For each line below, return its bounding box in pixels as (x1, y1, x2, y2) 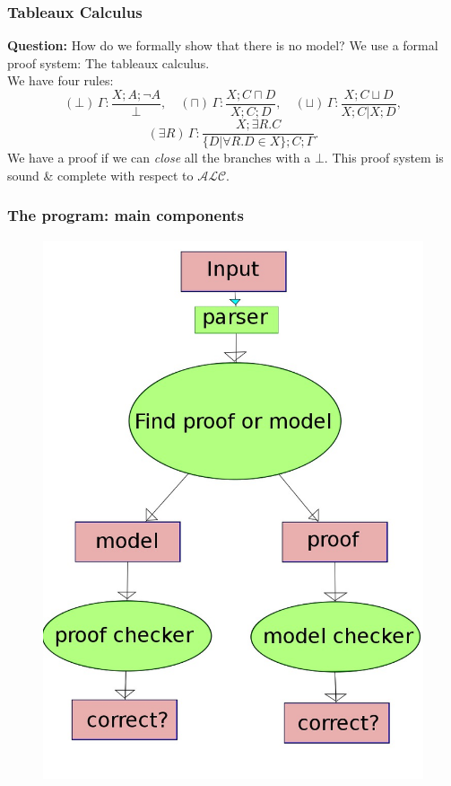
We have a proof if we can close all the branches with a (7, 148, 311, 167)
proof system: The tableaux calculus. (7, 53, 210, 72)
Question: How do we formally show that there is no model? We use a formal (7, 36, 438, 55)
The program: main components (7, 204, 244, 226)
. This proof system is (324, 148, 444, 167)
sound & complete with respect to (7, 165, 194, 184)
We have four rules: (7, 71, 114, 90)
